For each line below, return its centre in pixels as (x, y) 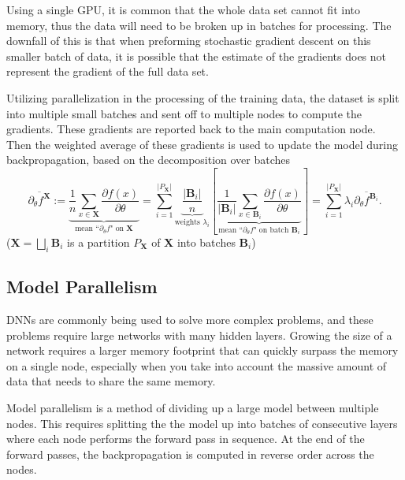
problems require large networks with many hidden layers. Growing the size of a (199, 335)
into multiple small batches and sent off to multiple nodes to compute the (184, 113)
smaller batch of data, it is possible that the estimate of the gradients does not (197, 56)
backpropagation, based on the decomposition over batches (149, 160)
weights (187, 223)
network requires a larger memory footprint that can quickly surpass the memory (202, 350)
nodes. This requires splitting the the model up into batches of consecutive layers (202, 423)
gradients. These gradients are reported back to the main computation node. (191, 129)
